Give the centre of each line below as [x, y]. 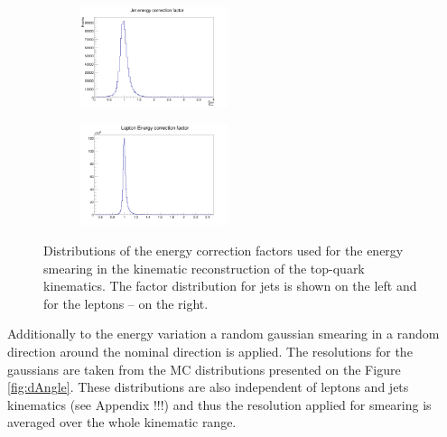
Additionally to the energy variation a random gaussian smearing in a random [223, 334]
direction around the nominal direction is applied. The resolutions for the [210, 351]
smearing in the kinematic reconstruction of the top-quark [204, 268]
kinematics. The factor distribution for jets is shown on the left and [230, 286]
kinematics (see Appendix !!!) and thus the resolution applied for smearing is [219, 404]
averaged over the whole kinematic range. [122, 422]
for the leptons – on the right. [126, 303]
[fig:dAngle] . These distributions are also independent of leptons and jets [208, 387]
